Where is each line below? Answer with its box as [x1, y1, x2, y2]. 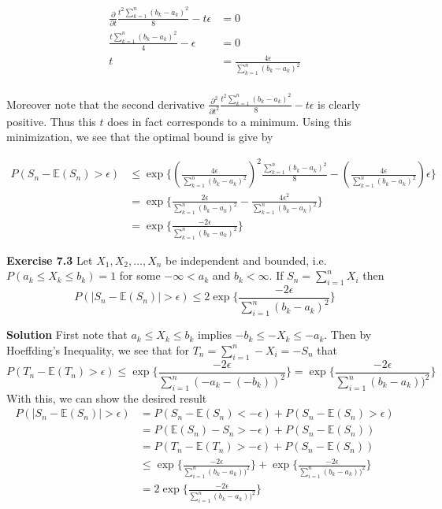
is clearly [318, 95, 361, 112]
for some [119, 267, 161, 284]
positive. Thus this [6, 113, 96, 129]
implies [198, 326, 232, 343]
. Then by [324, 326, 372, 343]
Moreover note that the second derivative [6, 95, 205, 112]
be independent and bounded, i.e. [165, 251, 327, 268]
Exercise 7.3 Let [6, 251, 93, 268]
